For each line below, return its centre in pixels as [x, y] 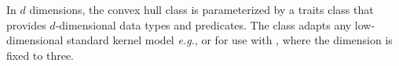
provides [26, 24]
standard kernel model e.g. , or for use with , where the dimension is [230, 40]
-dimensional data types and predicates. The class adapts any [203, 24]
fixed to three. [40, 55]
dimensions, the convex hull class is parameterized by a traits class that [201, 9]
